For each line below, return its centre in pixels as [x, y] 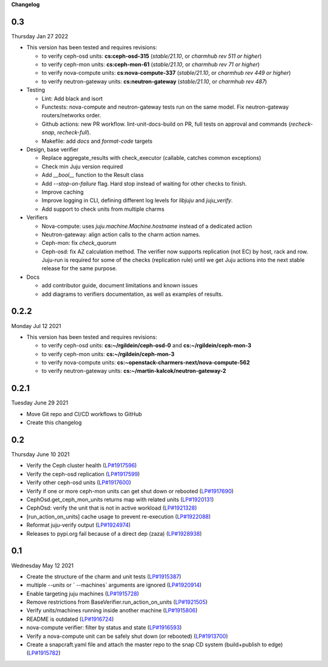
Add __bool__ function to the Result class [93, 175]
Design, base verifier [53, 149]
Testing [36, 90]
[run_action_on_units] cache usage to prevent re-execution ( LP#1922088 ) [118, 516]
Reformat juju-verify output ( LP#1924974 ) [78, 525]
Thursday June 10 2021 [40, 454]
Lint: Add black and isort [72, 98]
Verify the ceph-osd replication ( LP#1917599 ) [83, 474]
